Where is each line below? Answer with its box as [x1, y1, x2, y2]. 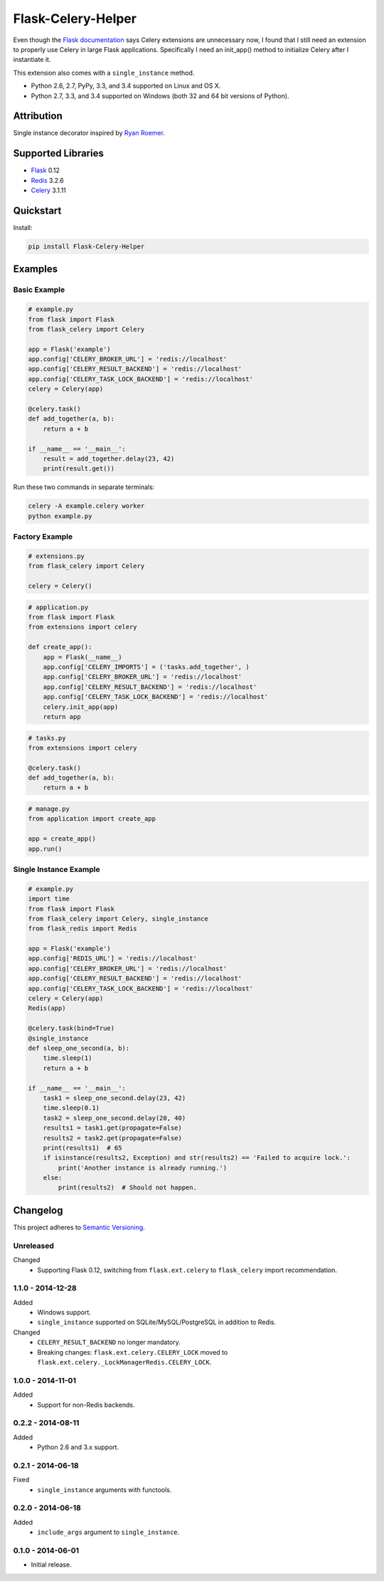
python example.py [28, 512, 92, 520]
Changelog [13, 1204, 63, 1217]
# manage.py [28, 805, 70, 813]
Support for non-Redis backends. [37, 1400, 135, 1409]
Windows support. [37, 1308, 92, 1317]
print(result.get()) [43, 465, 115, 473]
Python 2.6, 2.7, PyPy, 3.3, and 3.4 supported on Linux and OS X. [31, 82, 221, 90]
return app [43, 713, 81, 720]
